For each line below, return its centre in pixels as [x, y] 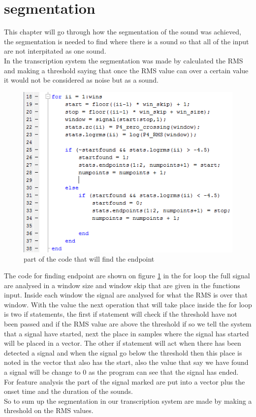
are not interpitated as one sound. [55, 51]
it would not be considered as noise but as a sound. [81, 80]
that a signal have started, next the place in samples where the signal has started [127, 333]
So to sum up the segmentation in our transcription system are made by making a [128, 401]
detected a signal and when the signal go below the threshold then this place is [123, 352]
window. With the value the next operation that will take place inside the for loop [128, 304]
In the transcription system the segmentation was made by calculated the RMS [124, 60]
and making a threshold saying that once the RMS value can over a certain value [126, 70]
